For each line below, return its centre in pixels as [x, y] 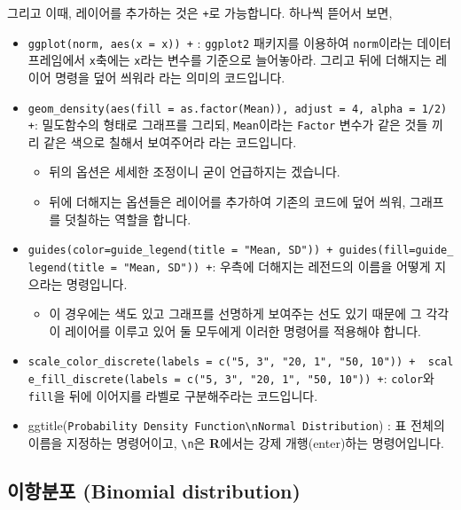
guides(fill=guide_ [396, 251]
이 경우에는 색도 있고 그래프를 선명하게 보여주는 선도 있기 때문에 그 [235, 314]
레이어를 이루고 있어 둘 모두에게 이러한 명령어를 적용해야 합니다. [243, 330]
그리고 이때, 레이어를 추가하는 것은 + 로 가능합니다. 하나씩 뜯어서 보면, [200, 12]
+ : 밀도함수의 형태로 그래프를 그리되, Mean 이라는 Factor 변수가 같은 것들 [228, 125]
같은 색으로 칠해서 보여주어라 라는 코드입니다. [170, 141]
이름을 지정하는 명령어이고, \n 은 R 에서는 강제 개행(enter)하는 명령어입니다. [236, 442]
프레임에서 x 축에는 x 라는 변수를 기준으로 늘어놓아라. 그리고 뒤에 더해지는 [230, 60]
